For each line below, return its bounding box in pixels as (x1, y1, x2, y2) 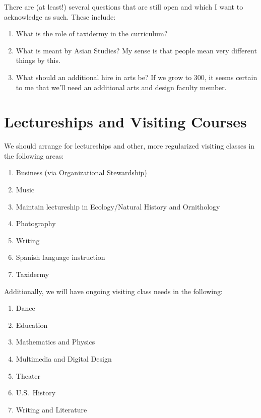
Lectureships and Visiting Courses (4, 111, 247, 132)
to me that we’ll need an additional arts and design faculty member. (16, 82, 227, 92)
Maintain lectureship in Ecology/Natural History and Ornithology (16, 201, 220, 212)
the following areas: (4, 150, 64, 161)
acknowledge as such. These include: (4, 11, 116, 22)
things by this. (16, 55, 60, 65)
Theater (16, 370, 41, 381)
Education (16, 319, 48, 330)
